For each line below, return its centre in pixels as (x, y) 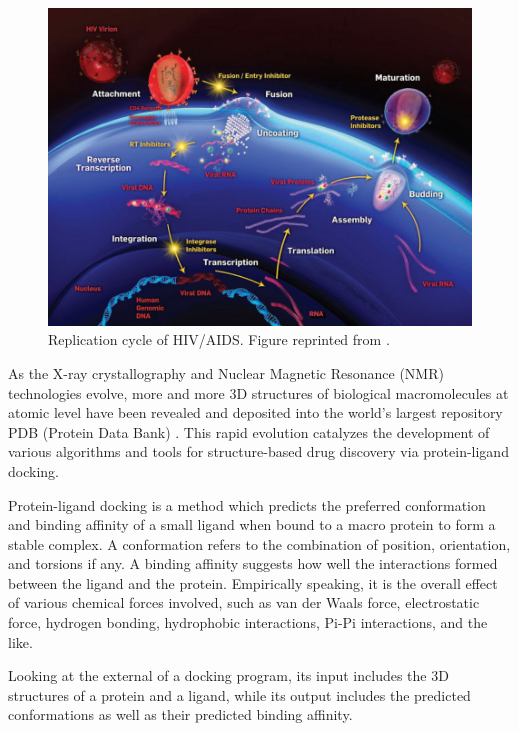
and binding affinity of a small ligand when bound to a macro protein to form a (252, 524)
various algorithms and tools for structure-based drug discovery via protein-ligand (258, 451)
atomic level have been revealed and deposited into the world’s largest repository (255, 412)
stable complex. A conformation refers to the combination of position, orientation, (259, 543)
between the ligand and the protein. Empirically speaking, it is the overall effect (253, 582)
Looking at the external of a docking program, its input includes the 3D (228, 675)
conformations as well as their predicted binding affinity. (180, 714)
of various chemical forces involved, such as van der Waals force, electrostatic (244, 602)
